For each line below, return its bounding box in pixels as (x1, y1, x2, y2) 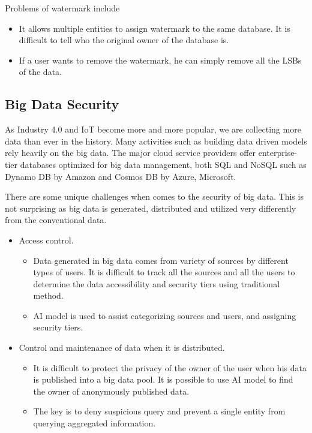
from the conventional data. (5, 214, 107, 226)
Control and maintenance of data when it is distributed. (19, 341, 225, 354)
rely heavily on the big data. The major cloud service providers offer (5, 146, 256, 159)
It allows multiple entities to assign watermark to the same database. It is (19, 22, 290, 34)
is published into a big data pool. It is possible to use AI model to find (33, 373, 293, 386)
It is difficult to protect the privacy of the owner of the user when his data (33, 361, 307, 374)
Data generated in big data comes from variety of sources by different (33, 254, 289, 266)
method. (33, 289, 64, 302)
